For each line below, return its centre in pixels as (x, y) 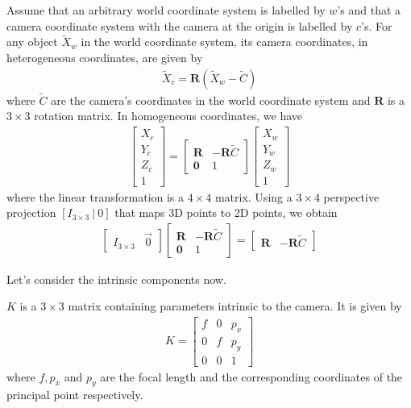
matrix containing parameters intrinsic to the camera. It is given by (235, 306)
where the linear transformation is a (95, 196)
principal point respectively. (75, 395)
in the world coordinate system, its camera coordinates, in (224, 42)
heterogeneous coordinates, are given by (105, 57)
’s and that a (369, 10)
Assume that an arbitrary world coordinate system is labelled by (166, 10)
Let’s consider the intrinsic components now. (116, 279)
